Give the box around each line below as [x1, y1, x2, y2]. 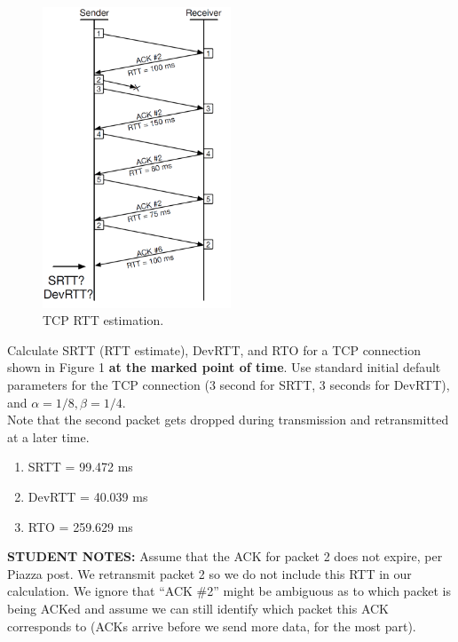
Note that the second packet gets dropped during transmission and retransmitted [7, 410, 449, 429]
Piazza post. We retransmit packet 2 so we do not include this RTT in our [7, 564, 412, 583]
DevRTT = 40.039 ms [28, 487, 148, 505]
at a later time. [7, 427, 90, 446]
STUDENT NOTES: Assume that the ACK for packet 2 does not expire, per [7, 547, 443, 566]
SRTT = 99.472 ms [28, 457, 133, 476]
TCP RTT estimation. [43, 311, 164, 329]
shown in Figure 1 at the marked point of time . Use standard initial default [7, 358, 441, 376]
